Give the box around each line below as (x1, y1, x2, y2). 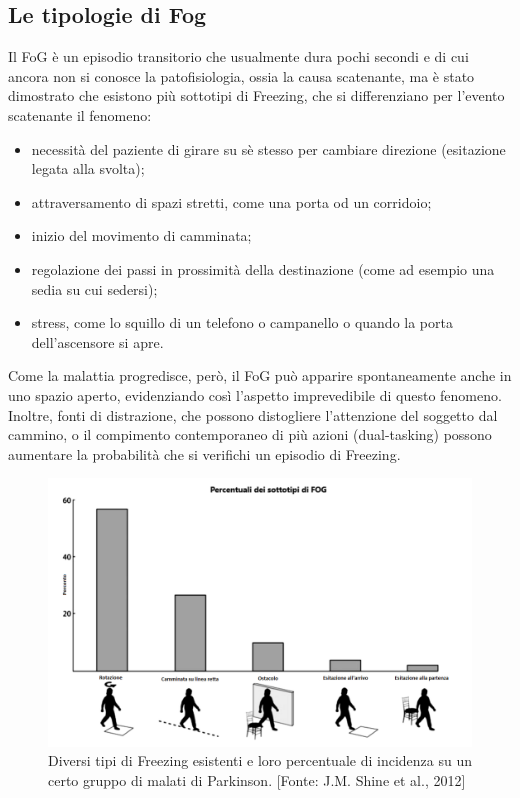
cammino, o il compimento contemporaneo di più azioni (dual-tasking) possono (8, 424, 492, 445)
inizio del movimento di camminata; (31, 225, 252, 246)
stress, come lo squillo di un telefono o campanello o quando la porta (31, 312, 453, 333)
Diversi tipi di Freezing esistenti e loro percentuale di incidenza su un (48, 750, 472, 771)
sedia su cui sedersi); (31, 278, 158, 299)
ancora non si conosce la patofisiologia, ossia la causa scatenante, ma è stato (8, 65, 475, 86)
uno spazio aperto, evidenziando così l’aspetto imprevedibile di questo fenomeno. (8, 384, 502, 405)
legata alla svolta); (31, 158, 145, 179)
